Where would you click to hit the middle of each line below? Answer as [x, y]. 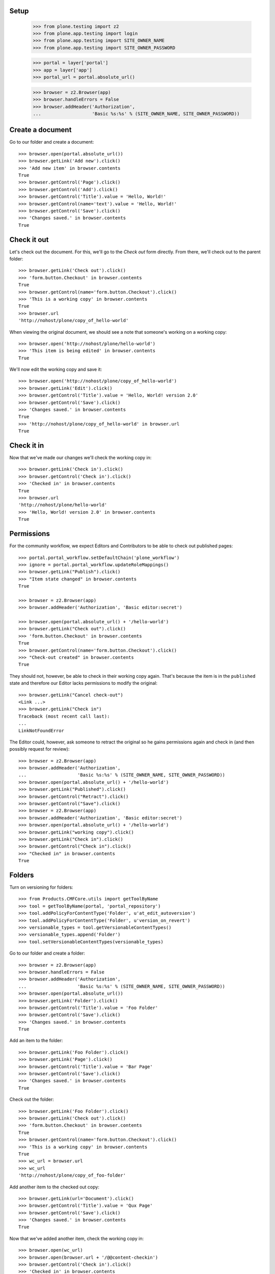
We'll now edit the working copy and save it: [56, 369]
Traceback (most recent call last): [64, 716]
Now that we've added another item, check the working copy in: [77, 1238]
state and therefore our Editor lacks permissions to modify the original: [84, 683]
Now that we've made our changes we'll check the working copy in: [80, 458]
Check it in [27, 445]
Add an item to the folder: [36, 1041]
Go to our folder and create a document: [52, 142]
